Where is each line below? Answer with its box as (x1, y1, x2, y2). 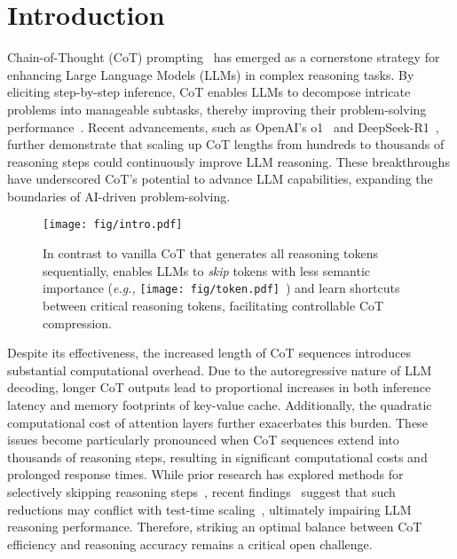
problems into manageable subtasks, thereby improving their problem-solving (7, 99, 427, 118)
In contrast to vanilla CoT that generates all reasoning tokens (43, 244, 379, 263)
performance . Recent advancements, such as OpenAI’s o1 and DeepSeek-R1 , (7, 117, 439, 136)
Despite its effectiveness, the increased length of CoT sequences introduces (7, 343, 412, 362)
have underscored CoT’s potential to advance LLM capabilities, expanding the (7, 169, 433, 188)
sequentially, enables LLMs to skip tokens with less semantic (43, 261, 371, 279)
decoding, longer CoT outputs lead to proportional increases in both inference (7, 378, 431, 397)
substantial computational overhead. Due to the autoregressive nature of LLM (7, 360, 432, 379)
